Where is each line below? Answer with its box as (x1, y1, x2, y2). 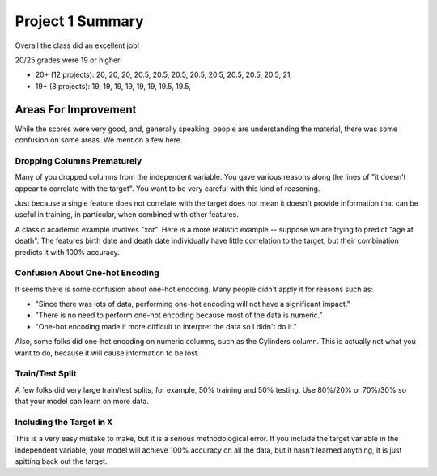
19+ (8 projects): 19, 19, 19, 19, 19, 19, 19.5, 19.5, (35, 81, 192, 91)
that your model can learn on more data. (15, 397, 150, 406)
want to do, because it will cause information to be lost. (15, 348, 200, 358)
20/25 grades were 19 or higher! (15, 55, 123, 65)
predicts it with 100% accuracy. (15, 247, 121, 257)
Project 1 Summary (15, 12, 145, 30)
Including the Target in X (15, 416, 112, 427)
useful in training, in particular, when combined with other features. (15, 210, 239, 219)
